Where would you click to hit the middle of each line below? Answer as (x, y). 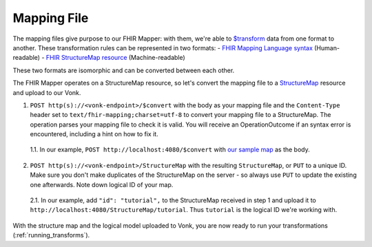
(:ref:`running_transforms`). (51, 235)
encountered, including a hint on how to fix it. (94, 134)
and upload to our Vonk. (47, 92)
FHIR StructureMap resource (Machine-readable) (115, 58)
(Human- (327, 47)
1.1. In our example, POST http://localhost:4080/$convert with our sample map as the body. (170, 150)
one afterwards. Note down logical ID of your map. (102, 184)
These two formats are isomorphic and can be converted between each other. (124, 70)
